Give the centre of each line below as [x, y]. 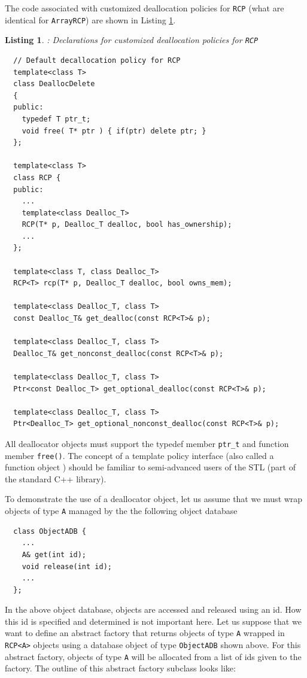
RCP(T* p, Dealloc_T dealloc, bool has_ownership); [127, 225]
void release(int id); [67, 566]
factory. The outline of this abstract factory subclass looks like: [120, 668]
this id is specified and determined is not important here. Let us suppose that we [153, 621]
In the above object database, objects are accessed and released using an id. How [153, 609]
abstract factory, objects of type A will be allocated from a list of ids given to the [153, 656]
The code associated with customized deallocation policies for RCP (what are [145, 8]
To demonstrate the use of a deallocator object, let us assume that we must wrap [154, 499]
